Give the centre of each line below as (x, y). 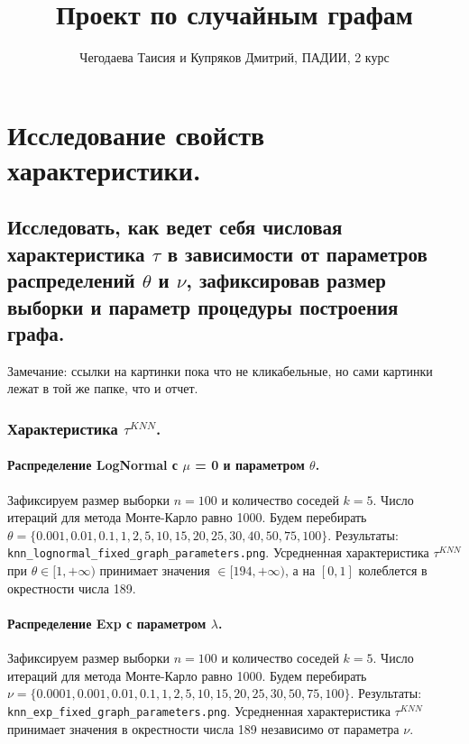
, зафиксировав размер (286, 280)
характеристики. (104, 169)
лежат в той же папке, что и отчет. (103, 388)
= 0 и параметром (250, 465)
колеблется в (393, 570)
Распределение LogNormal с (93, 465)
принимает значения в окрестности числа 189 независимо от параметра (203, 728)
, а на (300, 570)
